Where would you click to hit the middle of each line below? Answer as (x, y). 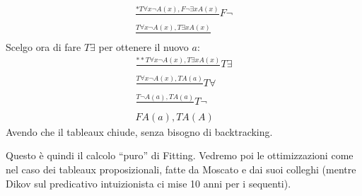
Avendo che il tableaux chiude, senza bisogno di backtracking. (139, 131)
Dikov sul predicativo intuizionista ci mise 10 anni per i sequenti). (148, 183)
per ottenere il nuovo (144, 47)
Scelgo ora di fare (43, 47)
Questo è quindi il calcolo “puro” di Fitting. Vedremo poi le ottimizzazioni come (180, 155)
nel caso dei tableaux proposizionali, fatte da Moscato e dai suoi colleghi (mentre (181, 169)
